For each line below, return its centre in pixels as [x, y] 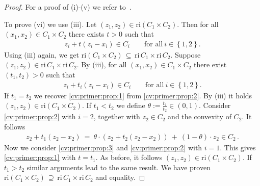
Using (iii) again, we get [42, 54]
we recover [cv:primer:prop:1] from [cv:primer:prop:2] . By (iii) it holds [143, 95]
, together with [117, 116]
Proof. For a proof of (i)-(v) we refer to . [68, 7]
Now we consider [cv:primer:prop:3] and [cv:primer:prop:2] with [103, 147]
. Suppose [186, 54]
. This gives [238, 147]
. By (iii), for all [102, 64]
